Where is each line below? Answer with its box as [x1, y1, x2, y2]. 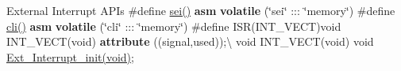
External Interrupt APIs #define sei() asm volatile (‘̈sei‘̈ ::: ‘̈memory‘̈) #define [6, 2, 395, 18]
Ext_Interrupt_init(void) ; [6, 48, 134, 65]
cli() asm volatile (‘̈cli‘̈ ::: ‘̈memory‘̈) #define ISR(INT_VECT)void [6, 17, 341, 34]
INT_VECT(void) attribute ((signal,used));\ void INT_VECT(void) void [6, 33, 374, 50]
